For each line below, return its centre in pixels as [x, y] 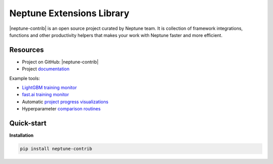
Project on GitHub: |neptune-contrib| [60, 62]
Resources [27, 50]
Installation [21, 135]
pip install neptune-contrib [56, 149]
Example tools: [25, 78]
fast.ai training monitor [45, 95]
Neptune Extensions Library [70, 13]
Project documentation [46, 69]
